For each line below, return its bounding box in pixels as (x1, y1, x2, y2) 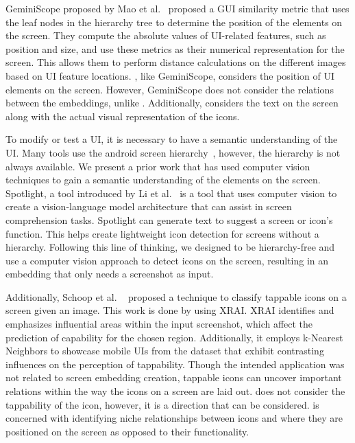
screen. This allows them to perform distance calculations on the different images (5, 55, 346, 69)
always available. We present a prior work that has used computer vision (5, 159, 310, 173)
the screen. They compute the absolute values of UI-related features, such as (5, 28, 326, 43)
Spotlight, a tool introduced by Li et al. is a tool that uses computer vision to (5, 185, 337, 200)
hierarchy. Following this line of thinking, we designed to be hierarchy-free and (5, 240, 335, 254)
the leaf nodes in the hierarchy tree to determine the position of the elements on (5, 14, 343, 29)
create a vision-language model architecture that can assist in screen (5, 199, 292, 214)
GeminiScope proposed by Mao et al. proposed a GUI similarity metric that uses (5, 1, 350, 15)
